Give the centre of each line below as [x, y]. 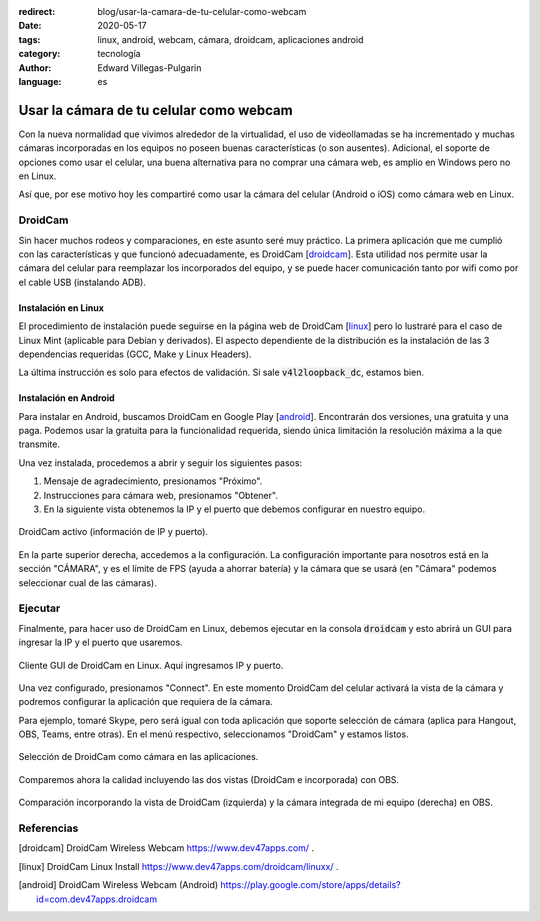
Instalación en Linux [61, 307]
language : [40, 81]
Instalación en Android [66, 398]
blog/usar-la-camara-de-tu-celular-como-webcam [202, 11]
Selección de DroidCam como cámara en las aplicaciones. [138, 757]
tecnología [119, 54]
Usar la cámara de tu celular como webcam [156, 110]
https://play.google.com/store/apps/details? [310, 885]
